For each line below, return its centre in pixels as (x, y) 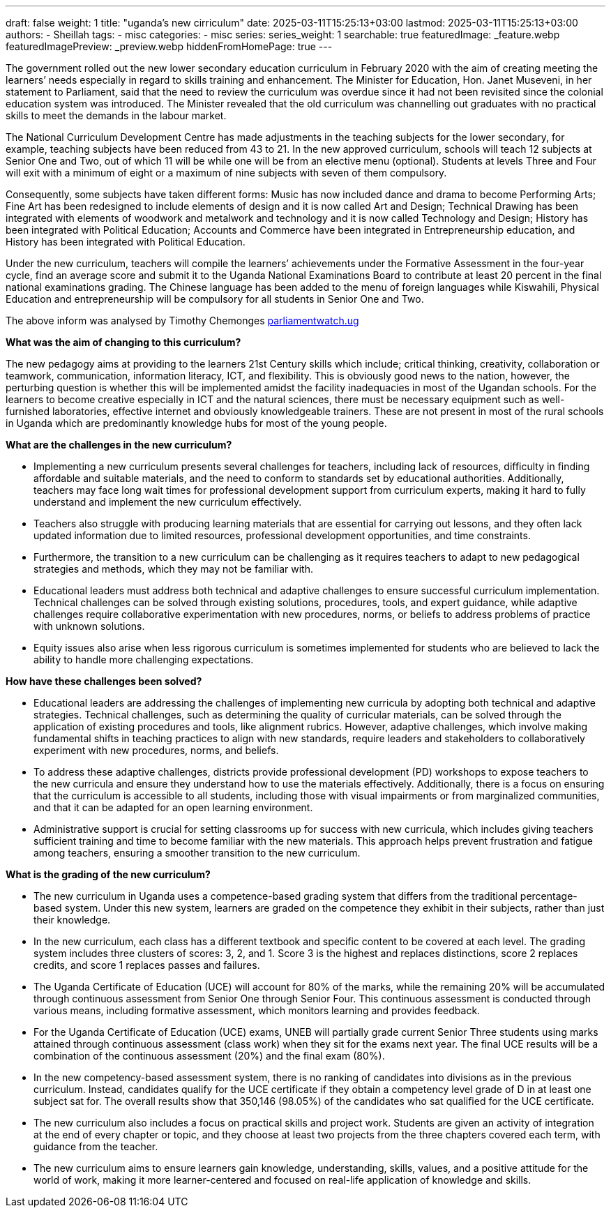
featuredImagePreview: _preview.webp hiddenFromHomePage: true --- (169, 46)
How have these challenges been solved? (104, 681)
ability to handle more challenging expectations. (144, 660)
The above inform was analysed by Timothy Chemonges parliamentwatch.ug (182, 321)
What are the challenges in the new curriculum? (119, 445)
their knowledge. (72, 920)
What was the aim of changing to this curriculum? (123, 342)
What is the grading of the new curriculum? (108, 874)
